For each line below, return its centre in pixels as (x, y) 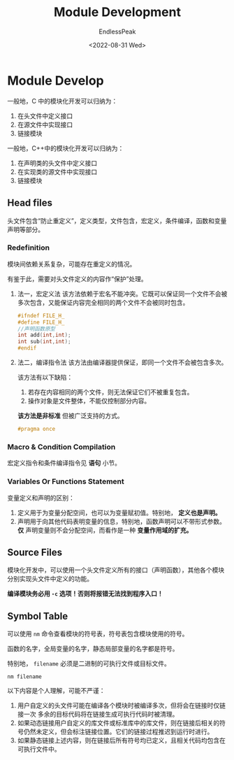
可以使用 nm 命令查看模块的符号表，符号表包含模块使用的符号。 (98, 634)
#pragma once (36, 429)
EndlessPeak (117, 31)
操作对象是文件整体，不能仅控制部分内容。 (89, 401)
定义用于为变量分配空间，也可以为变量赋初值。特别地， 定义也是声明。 (119, 512)
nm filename (24, 677)
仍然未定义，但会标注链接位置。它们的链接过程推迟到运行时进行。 (118, 732)
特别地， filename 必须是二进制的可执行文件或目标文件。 (89, 664)
